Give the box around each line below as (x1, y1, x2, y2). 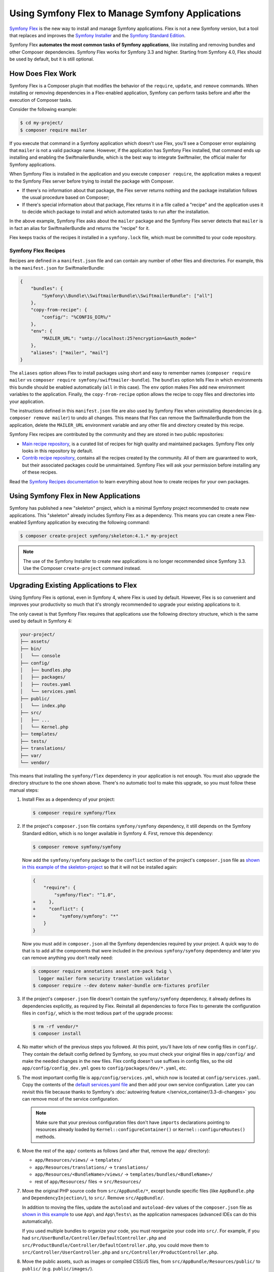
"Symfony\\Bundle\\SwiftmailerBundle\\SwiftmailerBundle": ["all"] (41, 293, 213, 299)
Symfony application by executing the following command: (27, 519, 150, 526)
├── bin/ (20, 646, 42, 651)
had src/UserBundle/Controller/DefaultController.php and (22, 1235, 166, 1241)
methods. (36, 1134, 56, 1140)
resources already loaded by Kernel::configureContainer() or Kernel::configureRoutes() (36, 1126, 246, 1133)
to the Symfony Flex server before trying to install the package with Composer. (9, 178, 175, 184)
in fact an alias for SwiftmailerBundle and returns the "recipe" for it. (9, 225, 150, 231)
